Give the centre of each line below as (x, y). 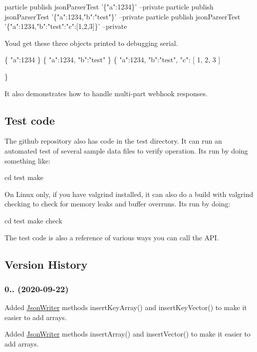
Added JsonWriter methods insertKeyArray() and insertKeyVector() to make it (126, 307)
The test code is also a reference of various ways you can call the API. (112, 237)
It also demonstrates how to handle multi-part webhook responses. (106, 93)
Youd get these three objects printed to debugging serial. (91, 43)
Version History (46, 264)
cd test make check (33, 220)
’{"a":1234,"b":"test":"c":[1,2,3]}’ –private (66, 26)
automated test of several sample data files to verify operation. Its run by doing (126, 150)
